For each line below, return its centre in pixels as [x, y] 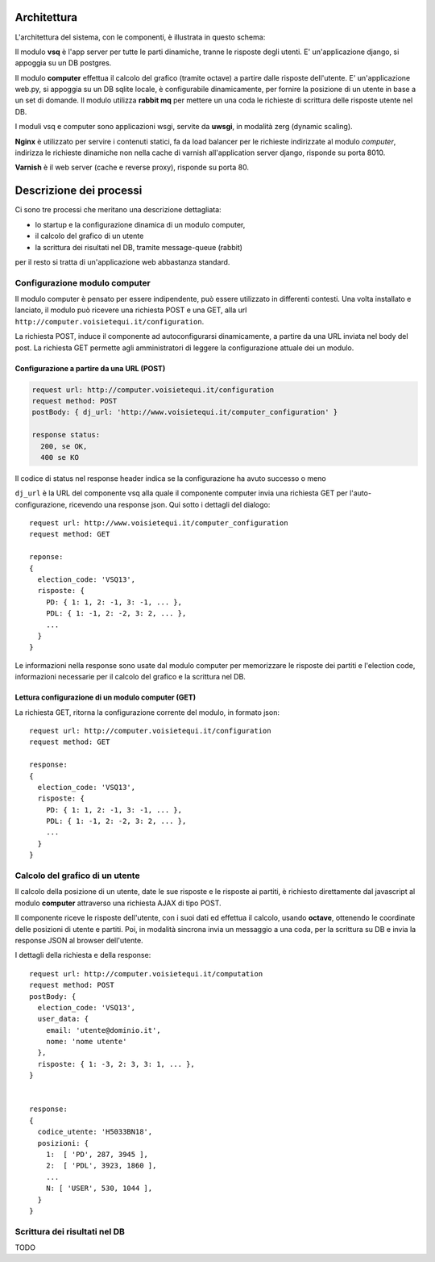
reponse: [46, 557]
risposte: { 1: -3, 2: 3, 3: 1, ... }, [116, 1064]
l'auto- [360, 493]
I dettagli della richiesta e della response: [83, 955]
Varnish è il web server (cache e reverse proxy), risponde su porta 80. [132, 167]
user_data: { [63, 1019]
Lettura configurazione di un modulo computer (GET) [106, 697]
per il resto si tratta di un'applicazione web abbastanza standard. [122, 261]
